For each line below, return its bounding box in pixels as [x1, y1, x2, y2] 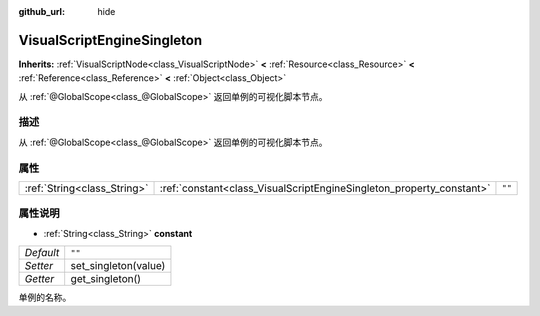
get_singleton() [70, 272, 142, 286]
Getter [24, 272, 55, 286]
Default [24, 246, 60, 260]
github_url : [18, 6, 65, 17]
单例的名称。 [18, 291, 72, 304]
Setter [24, 259, 54, 273]
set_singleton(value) [70, 259, 166, 273]
